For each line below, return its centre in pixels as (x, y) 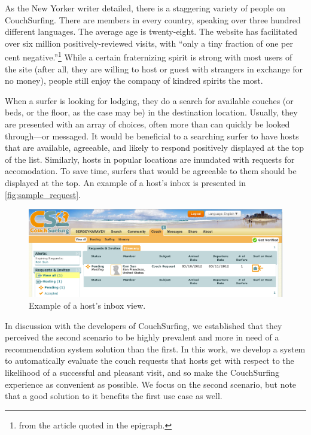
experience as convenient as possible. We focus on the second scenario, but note (151, 384)
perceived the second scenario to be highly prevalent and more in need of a (142, 337)
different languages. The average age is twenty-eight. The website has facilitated (151, 31)
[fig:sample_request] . (43, 194)
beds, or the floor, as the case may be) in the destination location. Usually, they (151, 112)
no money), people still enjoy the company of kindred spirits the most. (134, 80)
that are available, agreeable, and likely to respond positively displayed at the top (155, 147)
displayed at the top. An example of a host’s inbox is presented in (125, 182)
